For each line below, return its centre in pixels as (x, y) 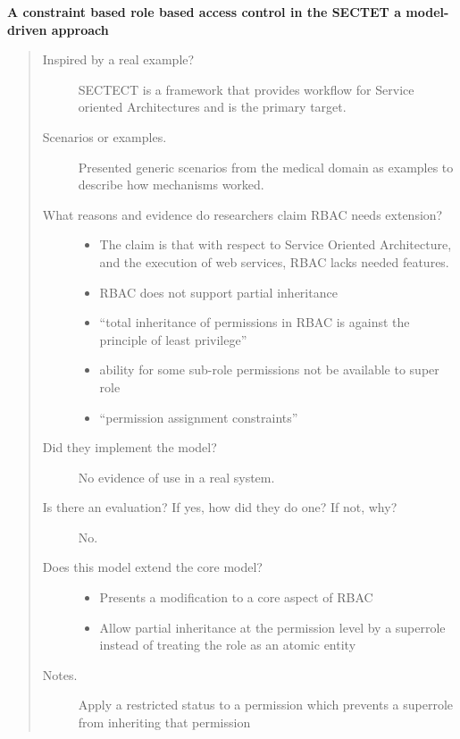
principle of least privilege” (173, 339)
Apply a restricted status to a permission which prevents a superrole (265, 705)
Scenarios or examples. (105, 136)
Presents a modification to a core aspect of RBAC (236, 597)
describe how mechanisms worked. (171, 185)
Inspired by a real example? (118, 59)
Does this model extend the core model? (152, 567)
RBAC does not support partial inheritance (218, 292)
